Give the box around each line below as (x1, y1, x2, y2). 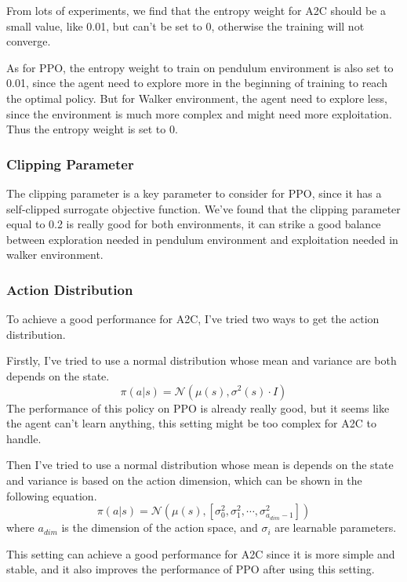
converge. (6, 33, 51, 49)
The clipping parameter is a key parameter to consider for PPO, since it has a (6, 184, 382, 201)
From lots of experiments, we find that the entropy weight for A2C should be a (6, 2, 386, 18)
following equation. (6, 487, 97, 504)
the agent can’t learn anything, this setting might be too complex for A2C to (6, 415, 376, 431)
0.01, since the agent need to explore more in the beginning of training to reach (6, 75, 387, 91)
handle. (6, 430, 42, 446)
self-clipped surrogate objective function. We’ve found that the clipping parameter (6, 200, 401, 216)
